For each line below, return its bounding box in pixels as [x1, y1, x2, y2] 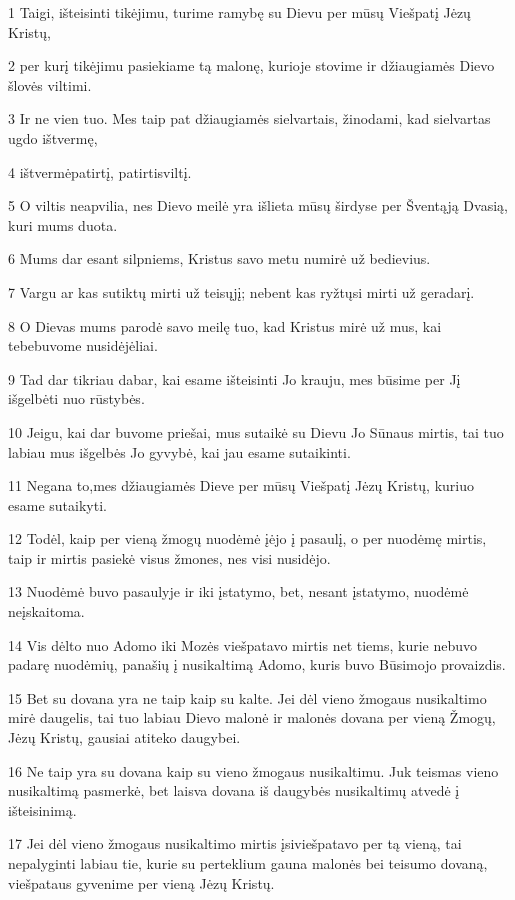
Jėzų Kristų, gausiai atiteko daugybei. [8, 727, 241, 748]
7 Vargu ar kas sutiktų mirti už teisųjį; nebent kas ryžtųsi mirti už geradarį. [8, 281, 475, 302]
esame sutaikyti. [8, 494, 107, 515]
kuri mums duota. [8, 214, 118, 235]
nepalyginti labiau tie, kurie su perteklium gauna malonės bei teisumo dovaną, [8, 853, 488, 873]
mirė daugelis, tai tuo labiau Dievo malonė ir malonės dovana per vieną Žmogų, [8, 707, 496, 728]
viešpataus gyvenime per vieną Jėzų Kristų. [8, 872, 275, 893]
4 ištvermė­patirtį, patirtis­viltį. [8, 161, 192, 182]
